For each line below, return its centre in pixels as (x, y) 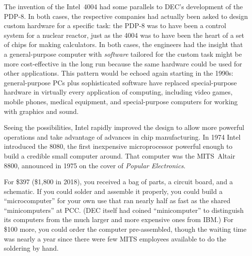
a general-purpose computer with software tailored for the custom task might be (123, 54)
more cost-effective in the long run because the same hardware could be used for (123, 63)
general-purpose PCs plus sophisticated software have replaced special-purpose (120, 82)
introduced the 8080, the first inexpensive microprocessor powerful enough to (118, 146)
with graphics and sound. (41, 111)
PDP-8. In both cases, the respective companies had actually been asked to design (126, 16)
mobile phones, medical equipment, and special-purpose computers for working (121, 101)
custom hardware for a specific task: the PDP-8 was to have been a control (115, 25)
